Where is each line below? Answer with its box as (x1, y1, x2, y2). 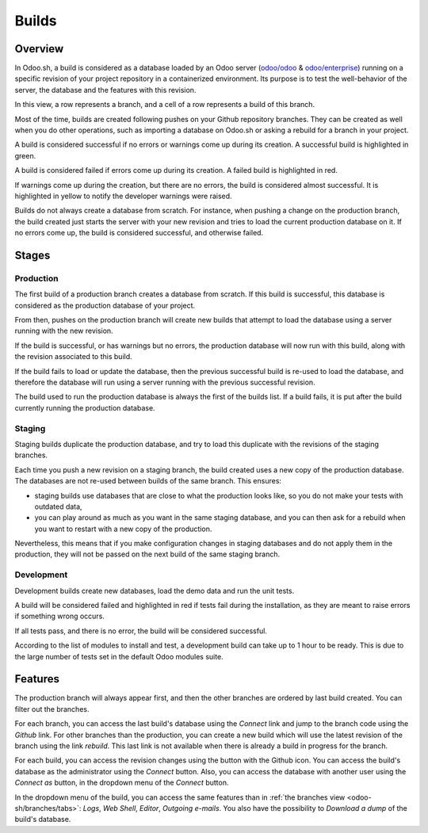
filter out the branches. (14, 704, 90, 713)
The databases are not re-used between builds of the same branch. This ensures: (14, 476, 281, 486)
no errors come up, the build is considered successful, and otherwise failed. (14, 228, 264, 238)
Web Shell (103, 803, 136, 812)
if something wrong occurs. (14, 611, 105, 621)
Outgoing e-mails (162, 803, 220, 812)
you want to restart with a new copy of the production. (34, 524, 212, 533)
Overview (14, 42, 64, 55)
